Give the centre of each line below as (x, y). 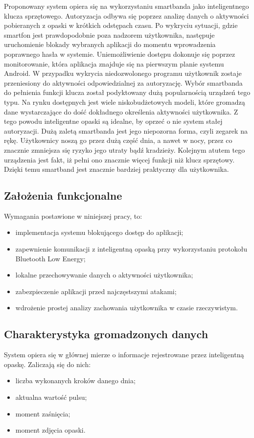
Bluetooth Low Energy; (50, 258)
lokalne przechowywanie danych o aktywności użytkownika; (104, 275)
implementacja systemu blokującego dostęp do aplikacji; (99, 232)
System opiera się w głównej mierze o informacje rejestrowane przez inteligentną (124, 355)
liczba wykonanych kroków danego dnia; (75, 380)
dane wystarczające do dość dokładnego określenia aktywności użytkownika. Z (121, 111)
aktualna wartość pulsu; (51, 397)
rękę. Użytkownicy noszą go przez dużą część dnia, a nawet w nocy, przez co (118, 140)
